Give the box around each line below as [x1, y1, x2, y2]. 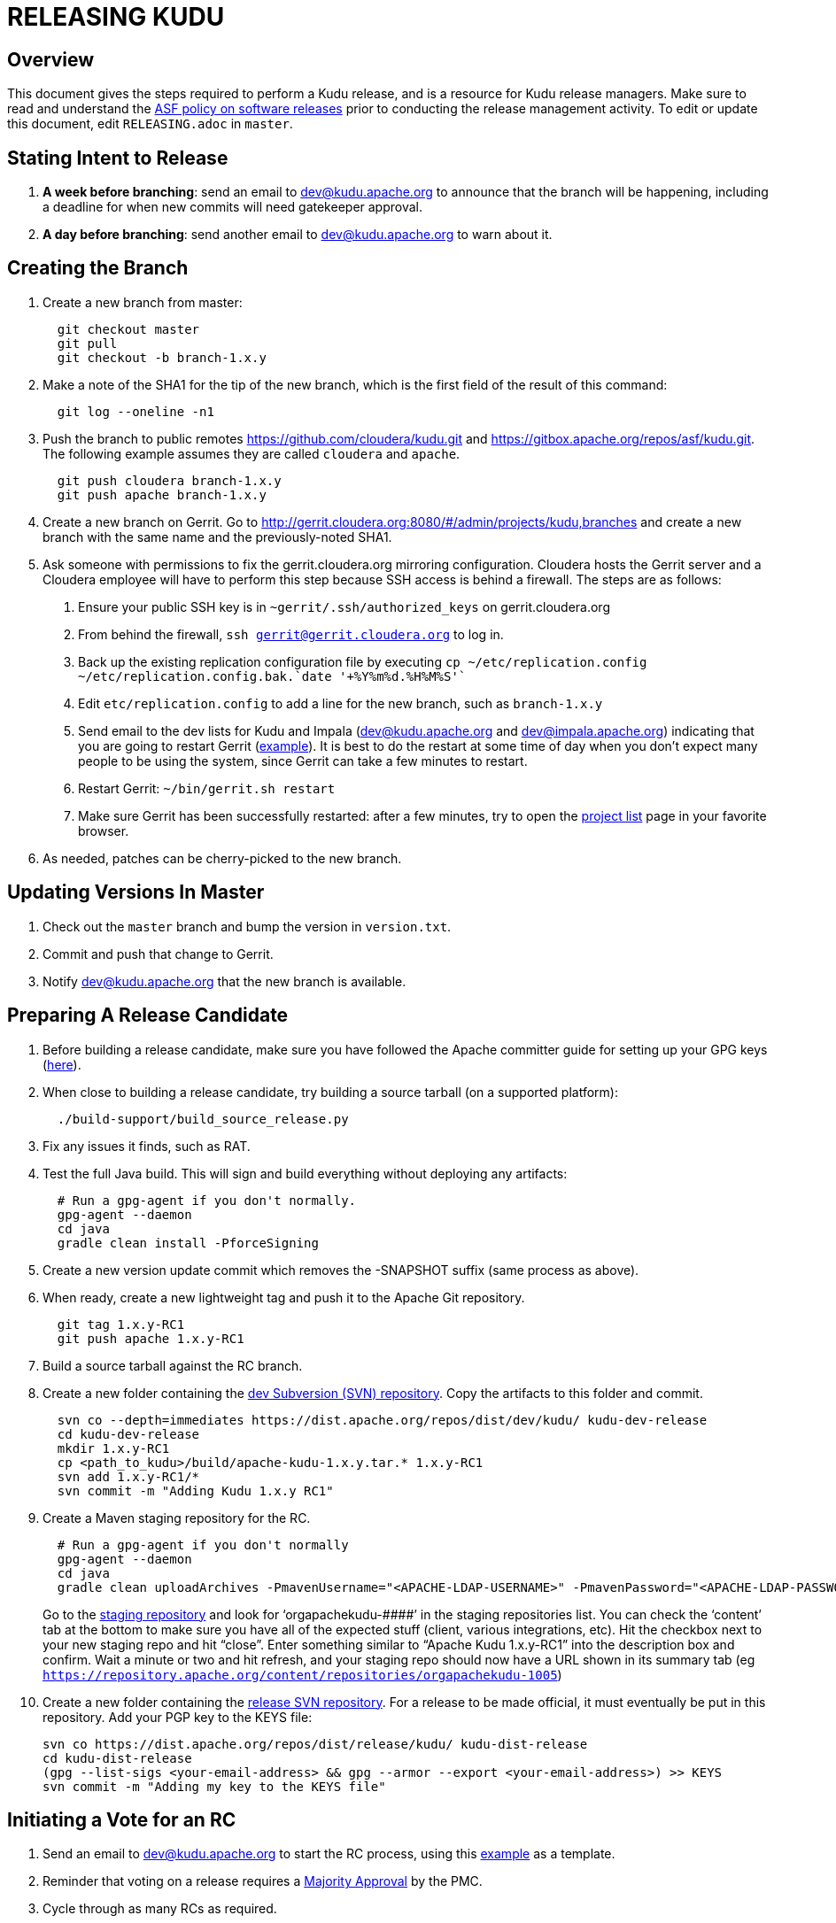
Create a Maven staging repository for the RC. [43, 1510, 311, 1525]
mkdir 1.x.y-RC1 [57, 1440, 170, 1456]
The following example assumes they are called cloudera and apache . [43, 445, 461, 461]
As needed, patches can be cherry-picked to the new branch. [43, 850, 402, 866]
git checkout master [57, 321, 200, 336]
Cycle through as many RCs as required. [43, 1901, 277, 1917]
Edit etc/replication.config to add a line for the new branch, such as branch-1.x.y [78, 695, 603, 711]
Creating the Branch [7, 257, 189, 280]
